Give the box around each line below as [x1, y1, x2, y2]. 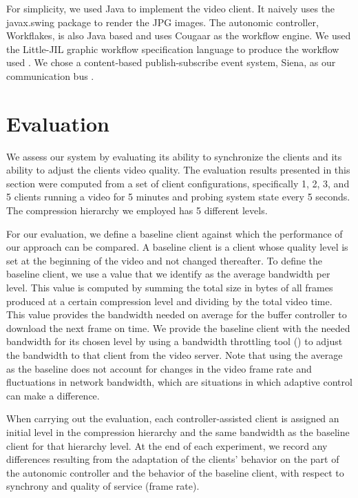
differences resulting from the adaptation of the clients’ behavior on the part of [6, 452, 339, 466]
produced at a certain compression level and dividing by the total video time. [6, 293, 333, 308]
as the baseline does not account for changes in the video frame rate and [6, 361, 312, 375]
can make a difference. [6, 388, 100, 402]
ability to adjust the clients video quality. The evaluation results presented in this [6, 163, 350, 177]
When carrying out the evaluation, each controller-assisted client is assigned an [6, 411, 339, 426]
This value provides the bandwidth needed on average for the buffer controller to [6, 307, 347, 322]
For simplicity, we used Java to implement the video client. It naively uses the [6, 1, 335, 15]
